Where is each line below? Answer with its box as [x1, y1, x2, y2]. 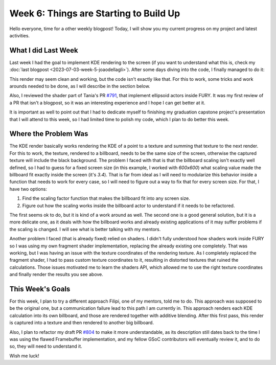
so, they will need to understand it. [9, 343, 82, 350]
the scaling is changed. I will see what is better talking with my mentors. [9, 226, 161, 232]
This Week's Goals [9, 284, 71, 293]
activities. [9, 32, 30, 38]
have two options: [9, 186, 47, 192]
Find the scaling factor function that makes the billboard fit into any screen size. [22, 195, 190, 201]
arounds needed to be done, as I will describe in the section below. [9, 83, 150, 89]
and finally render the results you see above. [9, 271, 103, 278]
